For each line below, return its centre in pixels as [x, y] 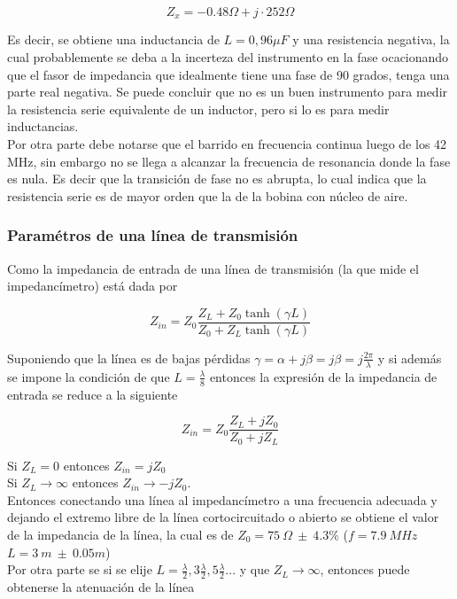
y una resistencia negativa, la [371, 39]
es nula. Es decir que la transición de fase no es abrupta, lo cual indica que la [217, 179]
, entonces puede [365, 569]
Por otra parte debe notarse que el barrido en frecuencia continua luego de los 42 [227, 144]
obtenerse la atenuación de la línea [101, 587]
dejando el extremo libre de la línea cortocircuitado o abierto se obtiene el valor [223, 517]
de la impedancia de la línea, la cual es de [120, 534]
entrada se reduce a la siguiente [93, 394]
